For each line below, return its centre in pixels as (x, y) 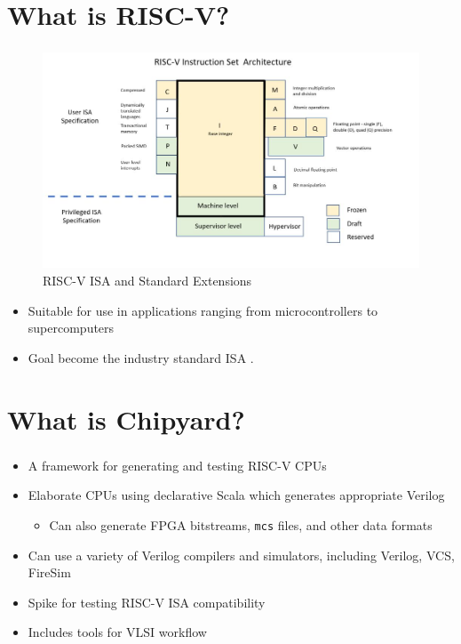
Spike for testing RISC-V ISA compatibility (147, 602)
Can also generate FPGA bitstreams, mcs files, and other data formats (241, 524)
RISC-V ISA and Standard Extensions (147, 280)
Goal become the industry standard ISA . (141, 357)
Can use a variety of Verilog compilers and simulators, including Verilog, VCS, (241, 555)
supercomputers (71, 328)
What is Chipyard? (126, 419)
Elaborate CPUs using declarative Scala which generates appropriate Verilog (236, 495)
